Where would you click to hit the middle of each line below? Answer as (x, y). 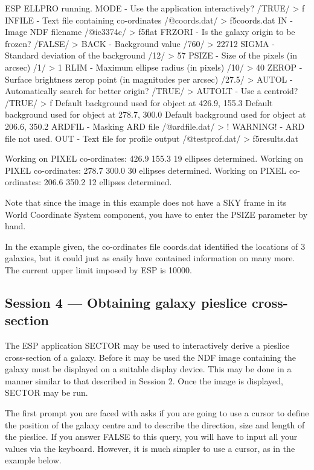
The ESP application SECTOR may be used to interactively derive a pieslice (147, 345)
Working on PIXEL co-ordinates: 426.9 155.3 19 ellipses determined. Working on (154, 158)
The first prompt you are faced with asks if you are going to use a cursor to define (157, 413)
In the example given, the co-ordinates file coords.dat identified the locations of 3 (155, 246)
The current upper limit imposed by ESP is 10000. (98, 269)
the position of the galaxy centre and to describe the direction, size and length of (155, 424)
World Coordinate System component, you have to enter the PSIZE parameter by (156, 214)
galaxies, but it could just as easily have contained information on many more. (150, 258)
